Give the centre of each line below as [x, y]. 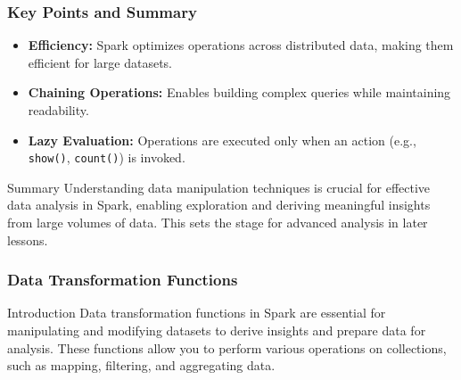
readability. [58, 110]
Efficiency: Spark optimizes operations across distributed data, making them [241, 45]
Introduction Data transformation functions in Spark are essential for [197, 313]
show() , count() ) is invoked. [107, 157]
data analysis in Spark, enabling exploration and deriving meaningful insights [219, 205]
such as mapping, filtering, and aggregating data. [141, 365]
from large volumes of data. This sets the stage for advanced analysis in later [218, 223]
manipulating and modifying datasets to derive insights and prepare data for [217, 330]
